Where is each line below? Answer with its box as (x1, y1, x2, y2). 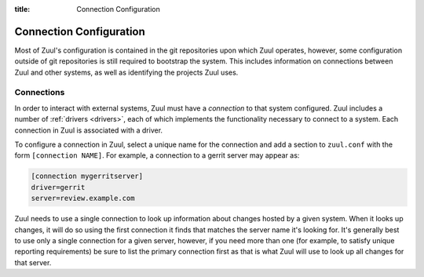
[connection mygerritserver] (31, 172, 144, 180)
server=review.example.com (31, 194, 135, 203)
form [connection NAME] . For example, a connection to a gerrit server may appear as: (14, 151, 300, 160)
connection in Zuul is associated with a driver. (14, 126, 163, 135)
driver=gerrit (31, 183, 86, 191)
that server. (14, 257, 52, 267)
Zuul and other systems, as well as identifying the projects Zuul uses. (14, 67, 239, 77)
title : (14, 5, 31, 13)
